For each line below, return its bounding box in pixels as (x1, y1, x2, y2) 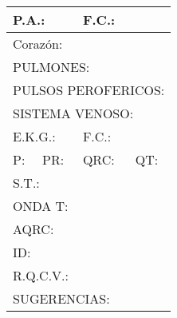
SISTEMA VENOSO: (13, 104, 134, 122)
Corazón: (13, 34, 63, 53)
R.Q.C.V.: (13, 266, 69, 284)
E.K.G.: (13, 127, 56, 145)
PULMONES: (13, 58, 90, 76)
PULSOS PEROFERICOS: (13, 81, 165, 99)
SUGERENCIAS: (13, 289, 110, 308)
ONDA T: (13, 197, 69, 215)
